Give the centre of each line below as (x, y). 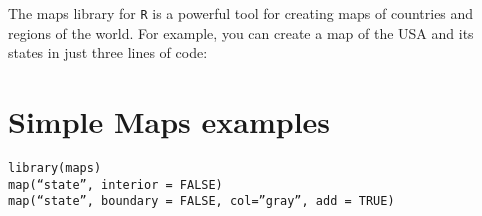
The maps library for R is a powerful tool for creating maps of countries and (241, 13)
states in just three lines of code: (108, 52)
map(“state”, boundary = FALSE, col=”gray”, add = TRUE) (201, 201)
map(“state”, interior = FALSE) (115, 184)
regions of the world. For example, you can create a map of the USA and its (241, 32)
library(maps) (55, 167)
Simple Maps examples (169, 121)
